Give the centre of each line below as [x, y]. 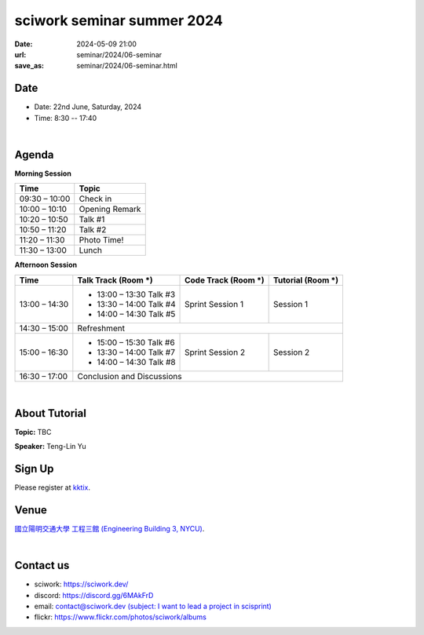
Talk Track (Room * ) [115, 280]
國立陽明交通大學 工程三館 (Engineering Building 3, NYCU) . [110, 528]
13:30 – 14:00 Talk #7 [136, 352]
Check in [95, 199]
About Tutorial [50, 413]
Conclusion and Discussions [130, 376]
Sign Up [34, 468]
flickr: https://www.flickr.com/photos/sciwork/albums [121, 617]
